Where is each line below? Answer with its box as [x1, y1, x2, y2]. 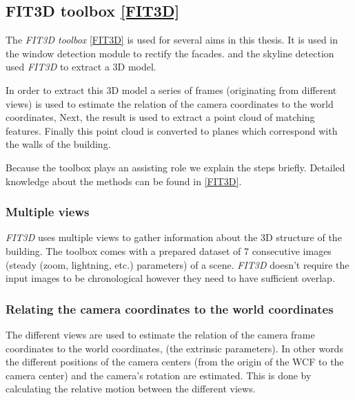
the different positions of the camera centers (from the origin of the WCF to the [6, 354, 344, 369]
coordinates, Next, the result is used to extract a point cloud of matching [6, 110, 315, 124]
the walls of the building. [6, 137, 111, 151]
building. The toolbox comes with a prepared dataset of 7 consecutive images [6, 243, 332, 258]
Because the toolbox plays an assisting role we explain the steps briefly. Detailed [6, 160, 345, 174]
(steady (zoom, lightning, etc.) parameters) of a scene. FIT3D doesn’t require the [6, 257, 349, 272]
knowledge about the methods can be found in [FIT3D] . [6, 173, 242, 188]
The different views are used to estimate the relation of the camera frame [6, 327, 315, 341]
